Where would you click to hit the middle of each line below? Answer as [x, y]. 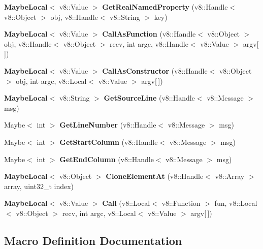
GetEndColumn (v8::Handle [107, 159]
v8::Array [230, 176]
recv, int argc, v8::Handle [149, 43]
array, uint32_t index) [39, 186]
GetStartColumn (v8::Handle [109, 142]
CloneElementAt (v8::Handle [155, 176]
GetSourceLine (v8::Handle [149, 98]
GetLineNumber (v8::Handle [108, 125]
